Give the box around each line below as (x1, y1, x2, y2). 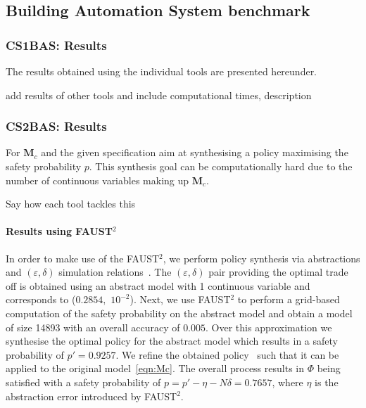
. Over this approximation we (206, 319, 332, 334)
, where (272, 374, 303, 389)
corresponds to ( (6, 292, 76, 307)
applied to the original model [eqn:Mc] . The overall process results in (6, 361, 304, 376)
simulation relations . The (58, 264, 172, 279)
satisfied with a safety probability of (6, 374, 161, 389)
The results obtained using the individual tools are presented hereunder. (6, 64, 317, 78)
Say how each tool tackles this (6, 196, 136, 211)
